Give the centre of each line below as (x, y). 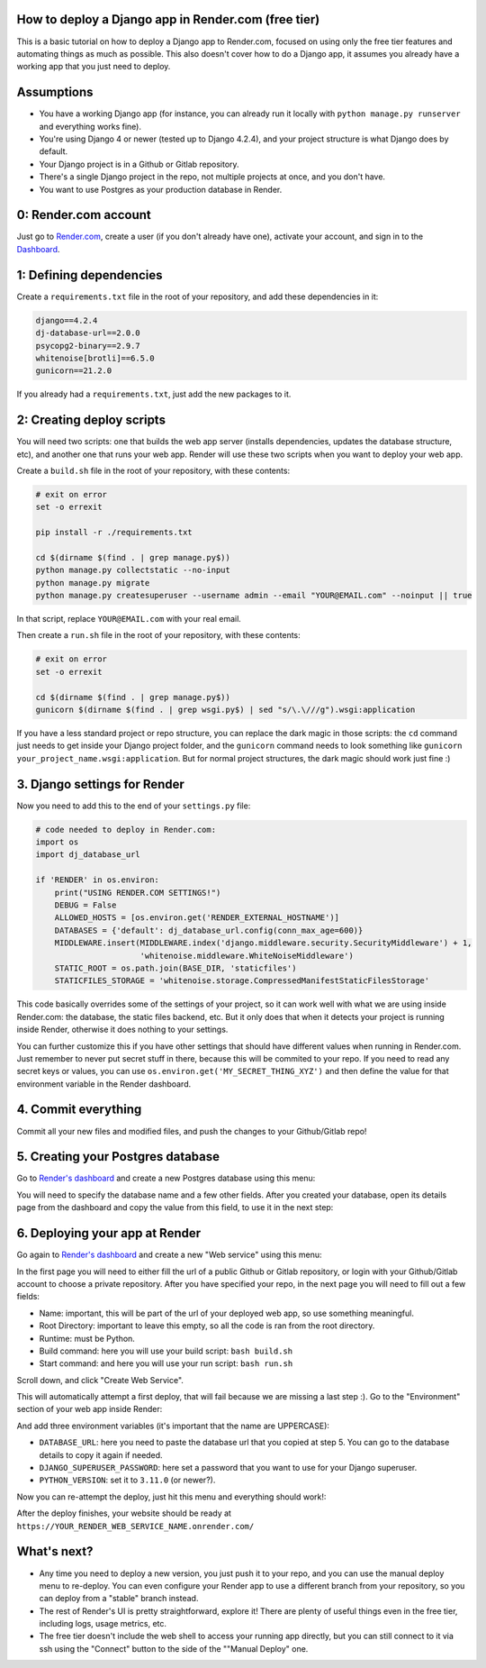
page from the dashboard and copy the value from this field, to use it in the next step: (175, 1208)
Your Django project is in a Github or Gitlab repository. (139, 164)
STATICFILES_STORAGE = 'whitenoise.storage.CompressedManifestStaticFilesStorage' (242, 981)
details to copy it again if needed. (101, 1454)
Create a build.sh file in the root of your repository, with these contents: (153, 470)
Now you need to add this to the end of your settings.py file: (134, 806)
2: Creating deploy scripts (91, 420)
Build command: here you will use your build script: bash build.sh (166, 1351)
